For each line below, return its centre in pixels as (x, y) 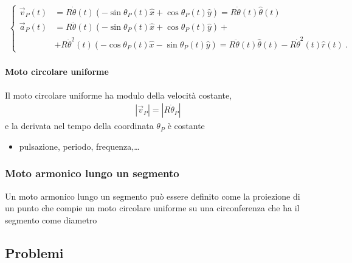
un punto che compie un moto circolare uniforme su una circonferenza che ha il (152, 208)
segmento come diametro (51, 219)
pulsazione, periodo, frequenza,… (79, 146)
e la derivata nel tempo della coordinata (79, 126)
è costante (186, 126)
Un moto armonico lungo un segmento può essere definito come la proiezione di (153, 196)
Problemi (34, 252)
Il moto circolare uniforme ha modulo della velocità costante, (119, 95)
